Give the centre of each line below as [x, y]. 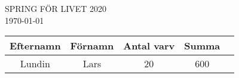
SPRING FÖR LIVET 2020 [56, 8]
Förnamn [92, 46]
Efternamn [35, 46]
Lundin [35, 64]
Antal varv [149, 46]
